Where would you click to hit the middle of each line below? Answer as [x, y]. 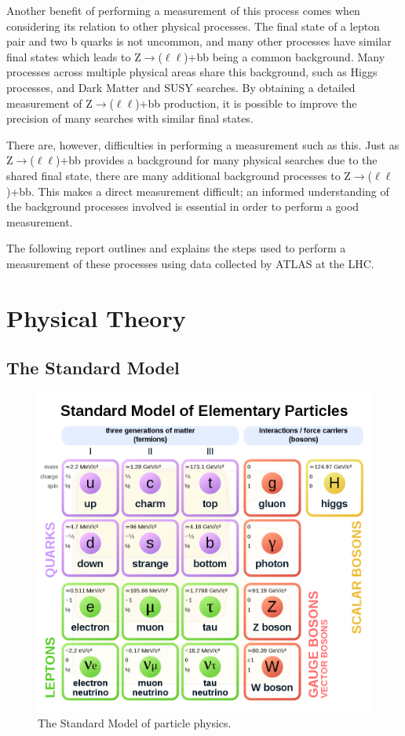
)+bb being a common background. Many [285, 56]
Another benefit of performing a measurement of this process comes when [183, 10]
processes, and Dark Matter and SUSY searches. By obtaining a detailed [181, 87]
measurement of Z [49, 103]
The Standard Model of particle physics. [135, 723]
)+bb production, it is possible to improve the [246, 103]
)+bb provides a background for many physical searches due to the [216, 160]
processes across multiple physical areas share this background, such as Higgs [192, 72]
